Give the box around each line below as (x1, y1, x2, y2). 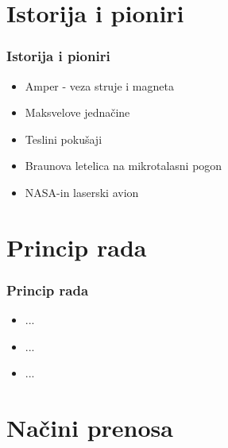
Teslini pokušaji (25, 130, 102, 147)
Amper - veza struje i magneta (25, 77, 174, 94)
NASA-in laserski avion (25, 183, 139, 200)
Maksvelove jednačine (25, 104, 130, 121)
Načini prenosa (6, 411, 173, 444)
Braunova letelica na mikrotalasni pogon (25, 157, 222, 174)
